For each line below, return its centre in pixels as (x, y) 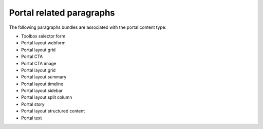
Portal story (33, 104)
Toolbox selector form (43, 36)
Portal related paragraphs (62, 13)
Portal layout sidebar (42, 91)
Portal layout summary (44, 77)
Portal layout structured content (53, 111)
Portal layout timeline (42, 84)
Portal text (32, 118)
